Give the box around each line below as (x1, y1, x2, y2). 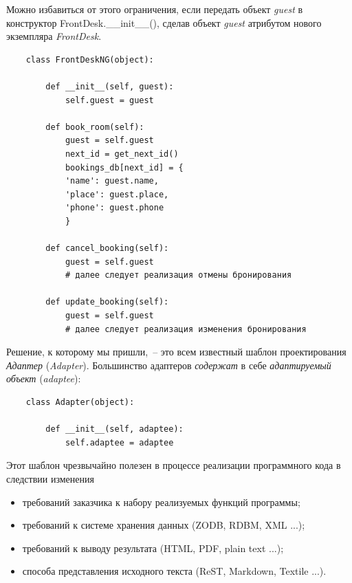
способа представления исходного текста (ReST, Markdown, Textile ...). (22, 564, 327, 578)
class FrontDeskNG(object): (25, 54, 154, 65)
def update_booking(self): (45, 297, 169, 307)
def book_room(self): (45, 122, 144, 132)
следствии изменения (6, 472, 94, 485)
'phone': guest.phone (65, 203, 164, 213)
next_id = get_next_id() (65, 148, 179, 159)
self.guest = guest (65, 95, 154, 105)
